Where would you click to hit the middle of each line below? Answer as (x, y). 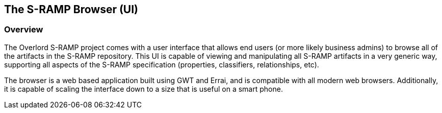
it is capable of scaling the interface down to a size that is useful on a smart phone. (144, 89)
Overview (24, 30)
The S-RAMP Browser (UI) (71, 9)
